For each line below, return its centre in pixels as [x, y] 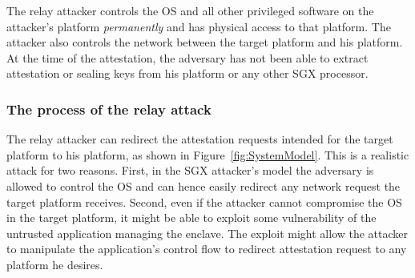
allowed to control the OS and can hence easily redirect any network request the [203, 185]
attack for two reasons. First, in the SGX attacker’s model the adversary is [190, 170]
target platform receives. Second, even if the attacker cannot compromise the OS [204, 201]
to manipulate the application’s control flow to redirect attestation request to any [207, 249]
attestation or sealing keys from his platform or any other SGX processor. [187, 73]
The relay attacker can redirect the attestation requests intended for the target [200, 139]
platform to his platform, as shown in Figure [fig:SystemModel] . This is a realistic [208, 154]
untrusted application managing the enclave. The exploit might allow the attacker [207, 233]
